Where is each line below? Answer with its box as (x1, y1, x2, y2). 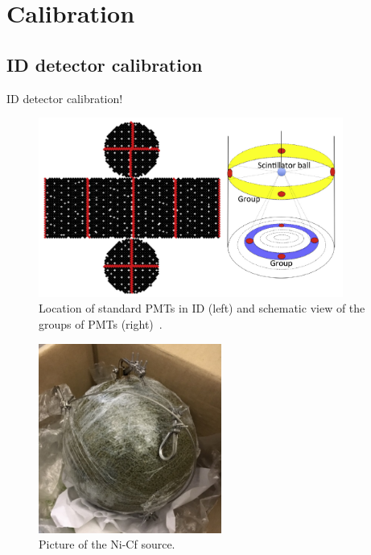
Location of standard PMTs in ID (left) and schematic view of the (39, 300, 365, 317)
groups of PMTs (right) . (39, 315, 163, 332)
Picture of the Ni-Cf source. (39, 536, 175, 553)
